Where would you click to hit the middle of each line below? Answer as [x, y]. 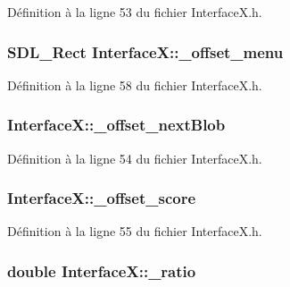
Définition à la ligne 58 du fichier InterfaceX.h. [135, 84]
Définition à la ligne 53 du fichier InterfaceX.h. [135, 12]
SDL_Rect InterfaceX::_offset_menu [145, 51]
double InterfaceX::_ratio [102, 270]
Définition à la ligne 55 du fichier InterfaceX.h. [135, 231]
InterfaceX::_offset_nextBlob [116, 125]
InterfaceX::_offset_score [102, 198]
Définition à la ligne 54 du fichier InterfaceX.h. [135, 158]
